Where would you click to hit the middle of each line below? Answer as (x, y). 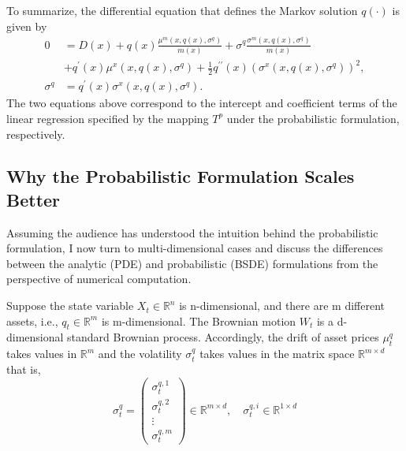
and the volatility (140, 354)
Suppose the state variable (70, 306)
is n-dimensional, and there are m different (282, 306)
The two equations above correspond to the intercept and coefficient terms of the (202, 103)
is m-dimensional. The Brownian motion (199, 321)
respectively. (36, 134)
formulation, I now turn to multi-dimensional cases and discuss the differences (195, 248)
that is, (24, 369)
